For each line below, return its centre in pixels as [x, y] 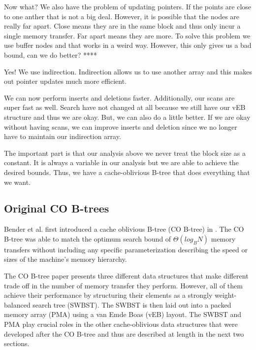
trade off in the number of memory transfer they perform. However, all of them [123, 285]
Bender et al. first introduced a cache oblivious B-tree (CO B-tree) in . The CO [124, 229]
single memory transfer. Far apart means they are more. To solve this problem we [127, 35]
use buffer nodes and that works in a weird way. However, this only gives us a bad [128, 45]
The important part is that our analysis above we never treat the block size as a [125, 153]
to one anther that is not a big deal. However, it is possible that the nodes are [122, 16]
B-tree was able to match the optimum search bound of [88, 238]
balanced [17, 304]
